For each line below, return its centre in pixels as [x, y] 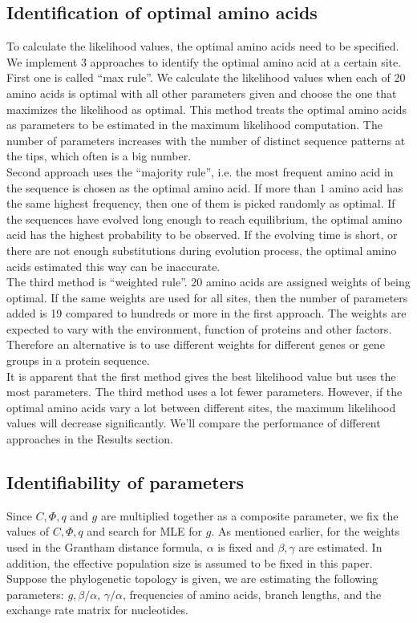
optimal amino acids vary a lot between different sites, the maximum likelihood [201, 407]
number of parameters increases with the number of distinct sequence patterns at [206, 140]
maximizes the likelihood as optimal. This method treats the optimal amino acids [206, 109]
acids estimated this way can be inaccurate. [113, 266]
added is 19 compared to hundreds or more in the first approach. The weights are [206, 313]
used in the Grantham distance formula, [105, 547]
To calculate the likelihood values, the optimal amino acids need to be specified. [203, 46]
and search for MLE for [145, 531]
